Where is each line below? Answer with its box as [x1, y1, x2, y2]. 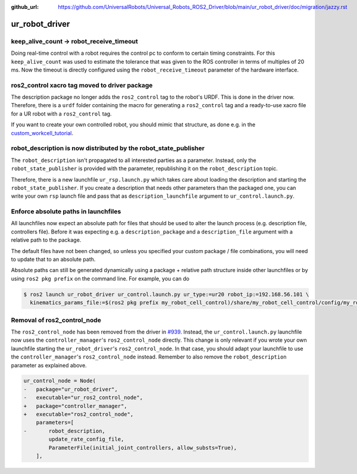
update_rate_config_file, [48, 436, 124, 443]
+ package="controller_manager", [23, 403, 127, 409]
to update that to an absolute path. [11, 256, 96, 263]
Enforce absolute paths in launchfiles [11, 207, 121, 216]
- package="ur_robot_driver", [23, 386, 118, 392]
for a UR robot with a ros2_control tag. [11, 110, 112, 117]
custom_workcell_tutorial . [11, 129, 74, 136]
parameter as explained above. [11, 361, 87, 369]
